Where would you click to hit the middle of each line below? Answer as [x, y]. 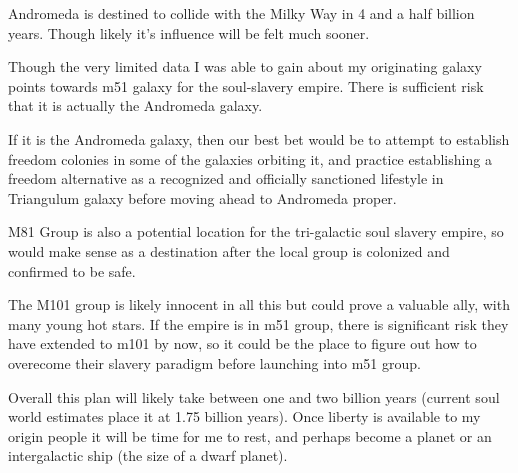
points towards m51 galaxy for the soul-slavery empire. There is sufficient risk [246, 85]
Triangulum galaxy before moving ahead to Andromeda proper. [202, 197]
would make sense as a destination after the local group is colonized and [229, 250]
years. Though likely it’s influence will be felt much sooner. [189, 32]
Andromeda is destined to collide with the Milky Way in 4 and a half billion [241, 13]
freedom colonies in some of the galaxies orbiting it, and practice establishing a [250, 158]
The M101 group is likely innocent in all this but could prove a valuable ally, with [259, 304]
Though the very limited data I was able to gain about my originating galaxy [245, 66]
